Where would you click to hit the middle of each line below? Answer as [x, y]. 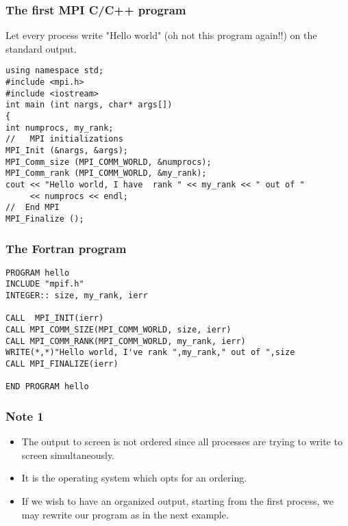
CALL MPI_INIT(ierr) [55, 318]
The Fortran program [66, 248]
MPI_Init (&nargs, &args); [67, 150]
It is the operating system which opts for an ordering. [134, 478]
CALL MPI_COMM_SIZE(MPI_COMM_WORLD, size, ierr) [119, 330]
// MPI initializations [64, 139]
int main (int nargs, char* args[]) [89, 105]
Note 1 [25, 416]
